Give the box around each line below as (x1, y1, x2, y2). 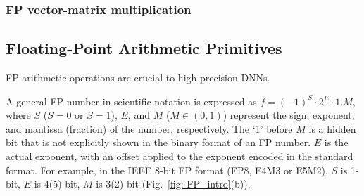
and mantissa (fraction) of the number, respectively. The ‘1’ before (6, 121, 293, 136)
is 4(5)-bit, (34, 176, 80, 191)
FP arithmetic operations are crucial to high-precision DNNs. (6, 70, 270, 85)
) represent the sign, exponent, (222, 107, 355, 122)
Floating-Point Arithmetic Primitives (6, 37, 282, 59)
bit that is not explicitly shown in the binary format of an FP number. (6, 135, 311, 150)
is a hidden (308, 121, 356, 136)
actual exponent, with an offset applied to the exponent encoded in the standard (6, 149, 353, 164)
